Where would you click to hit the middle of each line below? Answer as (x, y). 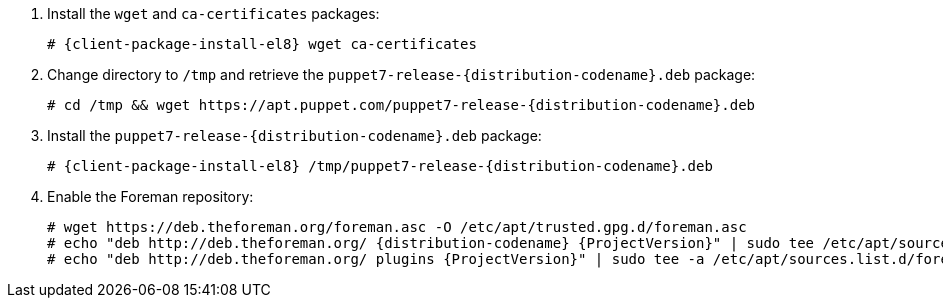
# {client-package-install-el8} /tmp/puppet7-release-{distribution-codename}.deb (380, 166)
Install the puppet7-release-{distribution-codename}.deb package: (294, 135)
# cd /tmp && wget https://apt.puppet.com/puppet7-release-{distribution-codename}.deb (401, 105)
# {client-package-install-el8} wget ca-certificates (262, 44)
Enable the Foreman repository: (150, 196)
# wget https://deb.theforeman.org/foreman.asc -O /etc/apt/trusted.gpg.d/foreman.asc (397, 227)
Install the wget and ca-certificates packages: (213, 13)
